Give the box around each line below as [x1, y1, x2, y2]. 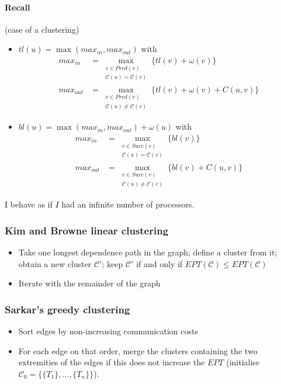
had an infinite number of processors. [61, 198, 195, 210]
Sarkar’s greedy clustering [5, 302, 130, 316]
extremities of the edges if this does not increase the [18, 356, 205, 368]
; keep [102, 257, 123, 269]
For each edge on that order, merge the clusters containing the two [18, 344, 258, 357]
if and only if [136, 257, 183, 269]
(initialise [226, 356, 260, 368]
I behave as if [5, 198, 53, 210]
